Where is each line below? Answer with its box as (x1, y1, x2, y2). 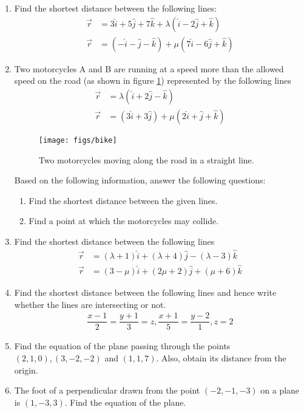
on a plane (260, 384, 300, 397)
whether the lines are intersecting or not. (14, 298, 166, 310)
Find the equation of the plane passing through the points (14, 340, 231, 352)
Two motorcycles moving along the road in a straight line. (38, 153, 254, 166)
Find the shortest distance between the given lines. (29, 194, 218, 206)
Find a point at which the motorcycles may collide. (29, 214, 219, 227)
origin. (14, 363, 38, 376)
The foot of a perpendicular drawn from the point (14, 384, 200, 397)
